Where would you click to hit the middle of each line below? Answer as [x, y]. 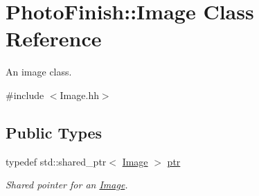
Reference [54, 38]
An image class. [39, 72]
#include [25, 95]
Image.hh [79, 95]
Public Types [54, 132]
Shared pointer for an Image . [67, 185]
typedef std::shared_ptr [56, 161]
